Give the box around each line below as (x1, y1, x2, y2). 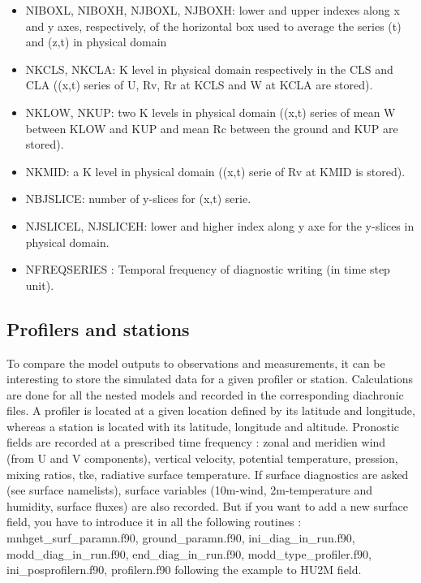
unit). (25, 276, 54, 293)
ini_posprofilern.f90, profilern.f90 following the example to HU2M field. (6, 561, 362, 578)
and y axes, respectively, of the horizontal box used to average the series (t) (25, 17, 402, 34)
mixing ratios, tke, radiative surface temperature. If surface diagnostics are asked (6, 465, 409, 482)
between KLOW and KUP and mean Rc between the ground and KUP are (25, 119, 398, 136)
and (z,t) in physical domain (25, 33, 167, 50)
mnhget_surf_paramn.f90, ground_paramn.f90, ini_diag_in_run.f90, (6, 529, 355, 546)
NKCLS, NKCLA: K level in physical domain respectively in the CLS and (25, 60, 393, 77)
